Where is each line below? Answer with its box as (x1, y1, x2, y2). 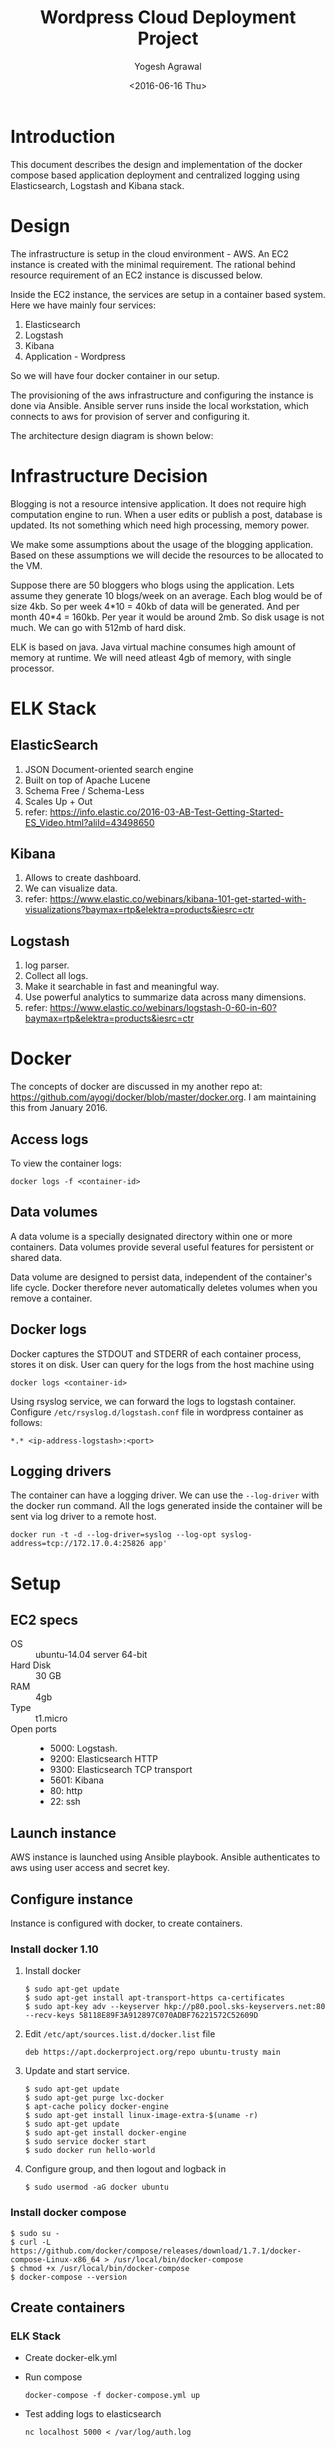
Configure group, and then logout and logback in (24, 2163, 227, 2175)
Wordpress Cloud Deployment (39, 6, 297, 29)
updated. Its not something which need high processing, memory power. (10, 519, 310, 531)
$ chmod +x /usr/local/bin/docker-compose (10, 2263, 190, 2273)
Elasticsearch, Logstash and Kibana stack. (10, 179, 185, 191)
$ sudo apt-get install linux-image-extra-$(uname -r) (24, 2111, 259, 2121)
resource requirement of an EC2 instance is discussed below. (10, 269, 263, 281)
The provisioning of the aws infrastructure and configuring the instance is (10, 389, 314, 401)
